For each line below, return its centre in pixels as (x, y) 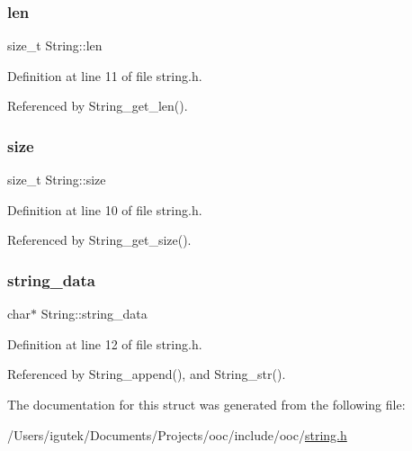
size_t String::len (55, 45)
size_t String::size (57, 180)
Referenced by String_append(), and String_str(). (147, 374)
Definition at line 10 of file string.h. (105, 209)
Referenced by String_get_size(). (99, 240)
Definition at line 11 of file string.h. (105, 75)
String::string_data (94, 314)
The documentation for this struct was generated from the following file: (206, 404)
